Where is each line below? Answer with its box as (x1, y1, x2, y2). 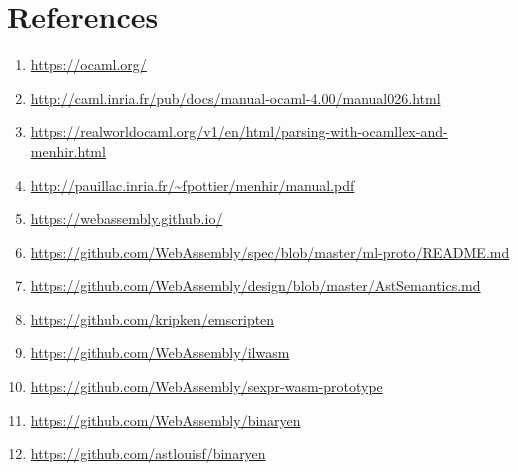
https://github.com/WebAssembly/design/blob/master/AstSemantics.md (30, 275, 481, 296)
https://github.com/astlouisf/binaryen (30, 443, 266, 464)
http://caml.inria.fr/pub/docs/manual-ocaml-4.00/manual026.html (30, 87, 441, 108)
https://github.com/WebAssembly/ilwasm (30, 342, 290, 363)
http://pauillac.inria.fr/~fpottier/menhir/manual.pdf (30, 174, 355, 195)
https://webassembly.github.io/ (30, 208, 223, 229)
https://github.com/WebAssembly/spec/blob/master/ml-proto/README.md (30, 241, 510, 262)
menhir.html (30, 140, 106, 161)
